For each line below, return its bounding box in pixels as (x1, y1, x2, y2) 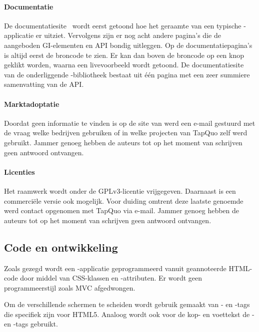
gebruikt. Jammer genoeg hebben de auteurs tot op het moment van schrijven (4, 137, 242, 147)
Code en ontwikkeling (4, 239, 118, 255)
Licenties (4, 166, 35, 177)
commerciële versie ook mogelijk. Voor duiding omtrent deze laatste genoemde (4, 195, 243, 206)
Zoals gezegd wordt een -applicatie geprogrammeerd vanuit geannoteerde (4, 263, 226, 273)
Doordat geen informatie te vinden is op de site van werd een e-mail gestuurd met (4, 117, 255, 128)
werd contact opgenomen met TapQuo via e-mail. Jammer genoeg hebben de (4, 205, 239, 216)
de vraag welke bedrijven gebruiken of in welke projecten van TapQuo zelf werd (4, 127, 247, 138)
